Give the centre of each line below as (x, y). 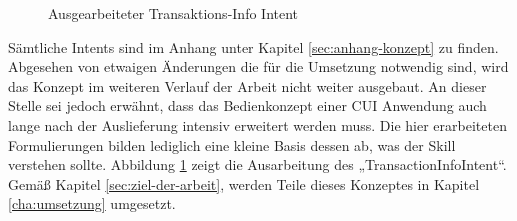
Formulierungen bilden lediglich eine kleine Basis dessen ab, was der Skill (232, 144)
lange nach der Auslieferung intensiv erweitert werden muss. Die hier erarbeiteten (257, 124)
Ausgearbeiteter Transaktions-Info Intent (173, 13)
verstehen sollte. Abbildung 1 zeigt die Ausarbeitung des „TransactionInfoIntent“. (257, 164)
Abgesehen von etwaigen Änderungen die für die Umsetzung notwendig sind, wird (258, 66)
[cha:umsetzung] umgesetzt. (92, 203)
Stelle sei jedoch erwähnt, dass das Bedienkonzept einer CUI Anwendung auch (247, 105)
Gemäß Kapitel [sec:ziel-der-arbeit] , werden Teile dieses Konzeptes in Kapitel (244, 183)
